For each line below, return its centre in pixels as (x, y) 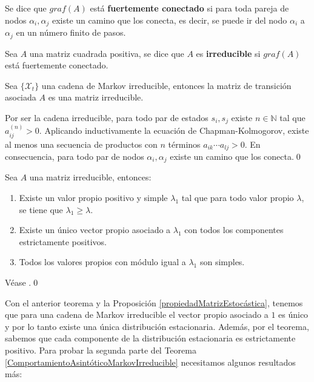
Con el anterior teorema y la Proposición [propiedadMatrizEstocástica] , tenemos (154, 302)
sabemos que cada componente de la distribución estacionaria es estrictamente (150, 338)
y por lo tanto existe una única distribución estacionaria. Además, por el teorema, (157, 326)
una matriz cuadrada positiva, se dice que (107, 53)
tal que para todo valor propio (238, 198)
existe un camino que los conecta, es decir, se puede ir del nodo (169, 20)
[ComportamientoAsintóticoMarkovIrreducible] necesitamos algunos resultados (150, 362)
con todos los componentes (234, 230)
